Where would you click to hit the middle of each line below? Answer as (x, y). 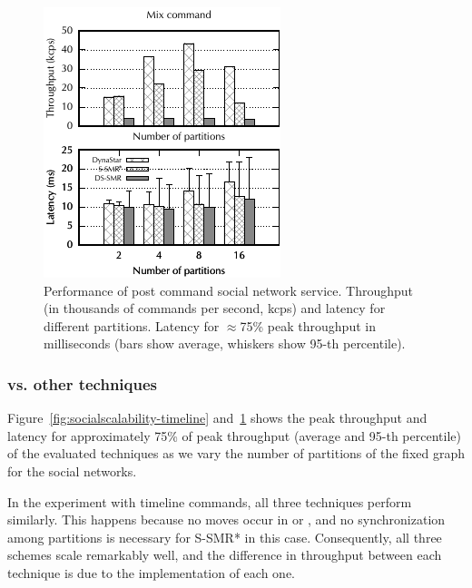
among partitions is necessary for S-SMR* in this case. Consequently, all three (225, 537)
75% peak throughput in (308, 325)
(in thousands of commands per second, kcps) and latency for (215, 308)
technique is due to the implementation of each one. (152, 572)
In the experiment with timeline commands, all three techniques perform (210, 501)
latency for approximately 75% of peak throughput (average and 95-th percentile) (234, 435)
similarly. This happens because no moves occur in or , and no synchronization (226, 519)
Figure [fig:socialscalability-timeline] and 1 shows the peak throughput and (217, 418)
